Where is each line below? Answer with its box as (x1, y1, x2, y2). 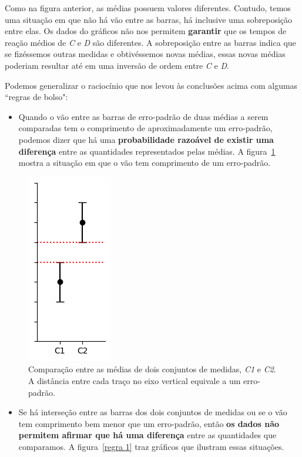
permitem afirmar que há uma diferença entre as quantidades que (18, 429, 277, 441)
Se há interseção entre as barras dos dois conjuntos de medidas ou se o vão (18, 406, 287, 418)
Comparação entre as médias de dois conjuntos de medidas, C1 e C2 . (28, 363, 276, 375)
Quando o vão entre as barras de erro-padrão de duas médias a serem (18, 110, 269, 122)
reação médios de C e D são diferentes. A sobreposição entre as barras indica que (5, 36, 296, 48)
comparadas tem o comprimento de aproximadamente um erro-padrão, (18, 122, 273, 134)
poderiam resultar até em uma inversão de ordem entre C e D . (5, 59, 229, 71)
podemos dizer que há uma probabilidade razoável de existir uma (18, 133, 274, 145)
